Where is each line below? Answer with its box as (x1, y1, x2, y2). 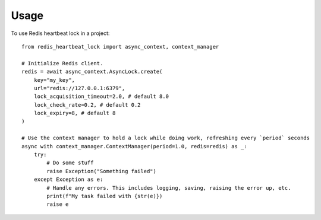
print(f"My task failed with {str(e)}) (46, 193, 163, 199)
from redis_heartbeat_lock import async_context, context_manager (21, 43, 219, 50)
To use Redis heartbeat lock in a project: (11, 30, 110, 37)
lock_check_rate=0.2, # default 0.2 (33, 101, 141, 108)
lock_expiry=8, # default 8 (33, 110, 116, 117)
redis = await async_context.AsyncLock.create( (21, 68, 163, 75)
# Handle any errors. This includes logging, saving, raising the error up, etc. (46, 184, 291, 191)
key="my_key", (33, 76, 75, 83)
